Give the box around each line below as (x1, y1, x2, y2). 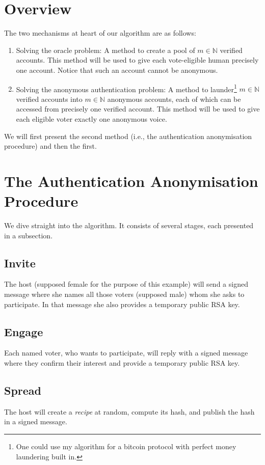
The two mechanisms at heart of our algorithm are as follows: (4, 28, 196, 38)
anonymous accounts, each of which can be (107, 93, 241, 104)
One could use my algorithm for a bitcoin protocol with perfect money (16, 441, 236, 451)
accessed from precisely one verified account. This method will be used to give (16, 103, 260, 114)
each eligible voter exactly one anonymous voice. (16, 113, 167, 124)
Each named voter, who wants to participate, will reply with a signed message (4, 347, 248, 358)
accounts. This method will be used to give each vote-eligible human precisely (16, 54, 259, 65)
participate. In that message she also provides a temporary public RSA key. (4, 298, 240, 309)
